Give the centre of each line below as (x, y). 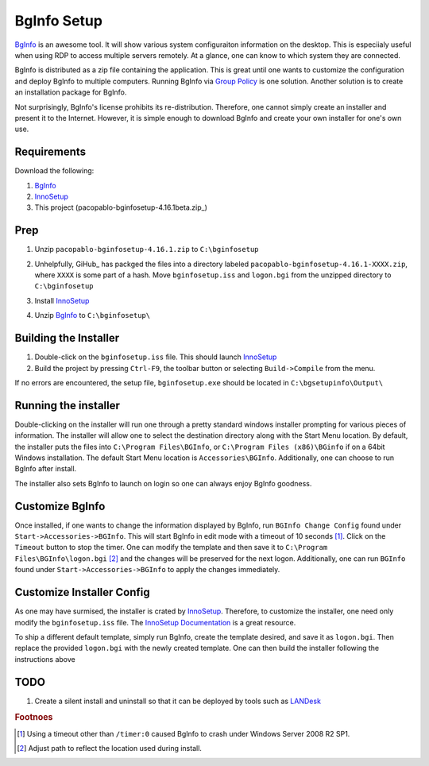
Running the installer (68, 405)
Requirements (50, 152)
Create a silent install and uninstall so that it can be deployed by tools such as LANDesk (178, 701)
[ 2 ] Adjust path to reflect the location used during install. (110, 749)
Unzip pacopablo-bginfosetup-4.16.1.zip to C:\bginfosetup (147, 250)
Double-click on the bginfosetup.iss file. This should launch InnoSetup (156, 357)
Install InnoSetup (62, 300)
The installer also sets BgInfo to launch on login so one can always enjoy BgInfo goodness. (163, 483)
